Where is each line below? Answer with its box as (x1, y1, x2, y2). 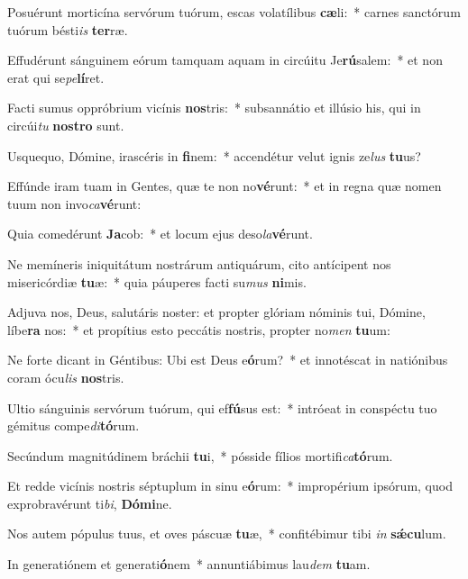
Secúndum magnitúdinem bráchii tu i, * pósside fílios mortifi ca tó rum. (7, 446, 393, 465)
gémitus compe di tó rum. (7, 416, 140, 435)
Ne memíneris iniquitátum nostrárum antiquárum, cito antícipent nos (7, 254, 391, 273)
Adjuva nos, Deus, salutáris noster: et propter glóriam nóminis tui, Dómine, (7, 303, 426, 321)
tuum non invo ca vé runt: (7, 194, 142, 213)
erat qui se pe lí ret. (7, 68, 105, 86)
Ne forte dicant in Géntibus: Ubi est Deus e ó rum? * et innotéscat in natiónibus (7, 350, 448, 369)
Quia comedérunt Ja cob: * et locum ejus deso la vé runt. (7, 224, 313, 243)
